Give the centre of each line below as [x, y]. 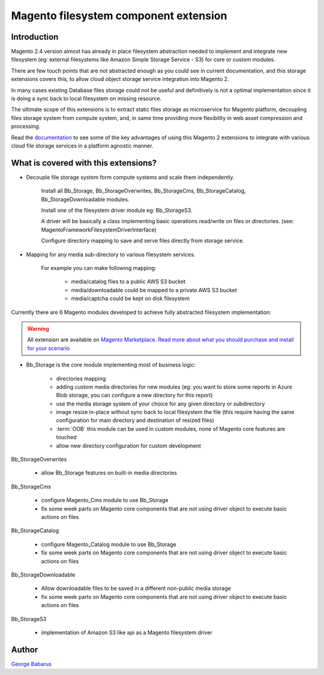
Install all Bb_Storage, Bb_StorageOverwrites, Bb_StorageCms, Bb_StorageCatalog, [143, 191]
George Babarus [31, 664]
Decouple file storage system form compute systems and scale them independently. [130, 177]
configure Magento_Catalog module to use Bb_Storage [109, 544]
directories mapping [81, 379]
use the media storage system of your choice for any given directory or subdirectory [160, 403]
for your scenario [49, 348]
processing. [26, 127]
